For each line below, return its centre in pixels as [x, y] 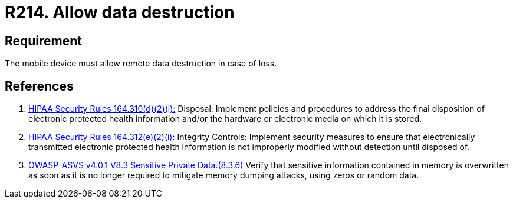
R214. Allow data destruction [120, 12]
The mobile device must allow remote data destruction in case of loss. [141, 64]
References [39, 86]
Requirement [44, 41]
